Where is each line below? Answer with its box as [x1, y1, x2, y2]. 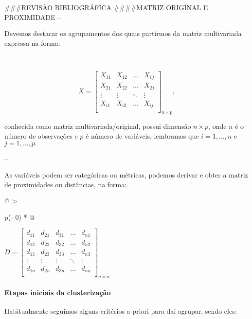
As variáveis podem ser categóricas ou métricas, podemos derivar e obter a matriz [4, 170, 248, 180]
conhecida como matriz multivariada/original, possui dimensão [4, 121, 191, 131]
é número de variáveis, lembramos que [86, 130, 199, 141]
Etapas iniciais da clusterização [4, 287, 111, 297]
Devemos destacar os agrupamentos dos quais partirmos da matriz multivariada [4, 28, 242, 38]
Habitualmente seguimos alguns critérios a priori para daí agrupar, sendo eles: [4, 306, 237, 316]
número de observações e [4, 130, 78, 141]
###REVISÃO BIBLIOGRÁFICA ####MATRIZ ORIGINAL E [4, 2, 208, 12]
